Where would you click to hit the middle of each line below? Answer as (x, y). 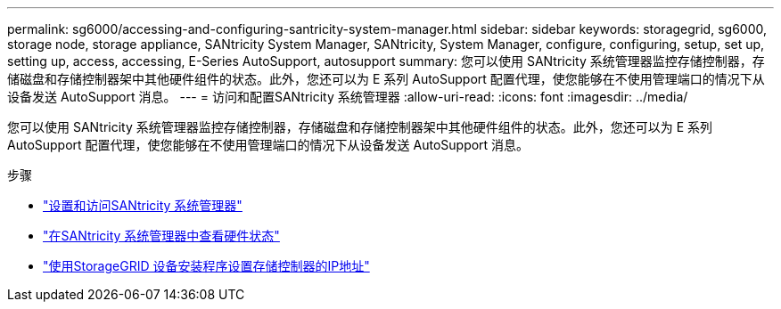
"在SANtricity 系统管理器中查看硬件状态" (161, 236)
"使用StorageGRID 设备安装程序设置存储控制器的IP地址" (206, 266)
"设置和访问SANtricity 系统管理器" (143, 205)
